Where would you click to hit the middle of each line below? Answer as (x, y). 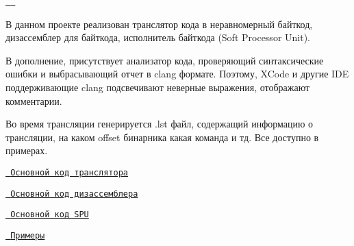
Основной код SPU (50, 215)
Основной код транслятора (69, 173)
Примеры (28, 235)
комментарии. (34, 100)
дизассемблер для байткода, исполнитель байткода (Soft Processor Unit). (158, 37)
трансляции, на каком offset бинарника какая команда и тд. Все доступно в (162, 137)
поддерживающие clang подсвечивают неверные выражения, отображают (158, 87)
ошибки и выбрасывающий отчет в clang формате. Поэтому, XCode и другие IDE (177, 74)
